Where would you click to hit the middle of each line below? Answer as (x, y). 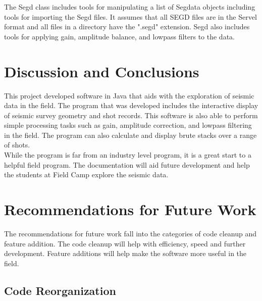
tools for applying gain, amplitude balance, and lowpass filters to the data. (119, 36)
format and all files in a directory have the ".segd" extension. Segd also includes (127, 27)
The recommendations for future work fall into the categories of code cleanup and (130, 233)
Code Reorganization (60, 290)
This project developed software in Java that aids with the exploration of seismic (129, 95)
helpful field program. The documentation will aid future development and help (127, 164)
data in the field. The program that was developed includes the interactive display (131, 105)
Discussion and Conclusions (102, 71)
